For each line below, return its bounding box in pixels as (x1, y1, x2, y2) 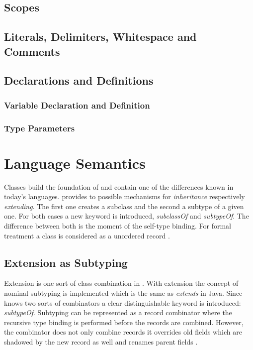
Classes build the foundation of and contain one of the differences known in (4, 181, 234, 192)
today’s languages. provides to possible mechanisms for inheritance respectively (4, 191, 245, 202)
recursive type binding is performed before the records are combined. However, (4, 317, 244, 327)
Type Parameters (4, 121, 75, 134)
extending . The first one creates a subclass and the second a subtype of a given (4, 201, 244, 211)
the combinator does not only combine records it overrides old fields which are (4, 327, 242, 337)
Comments (4, 43, 60, 59)
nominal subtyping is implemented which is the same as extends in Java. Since (4, 287, 243, 298)
